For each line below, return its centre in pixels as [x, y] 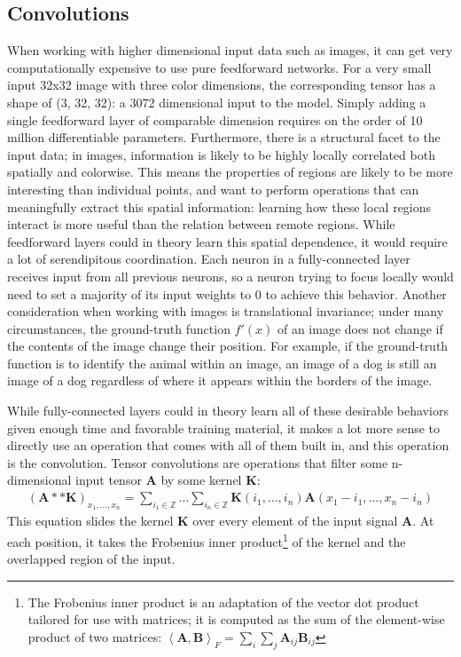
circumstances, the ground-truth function [119, 328]
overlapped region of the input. [91, 559]
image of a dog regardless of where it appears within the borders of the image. [220, 380]
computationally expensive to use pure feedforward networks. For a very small [219, 67]
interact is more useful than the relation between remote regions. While [201, 224]
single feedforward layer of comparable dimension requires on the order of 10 [215, 119]
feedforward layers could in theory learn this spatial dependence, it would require [227, 241]
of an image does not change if [360, 328]
